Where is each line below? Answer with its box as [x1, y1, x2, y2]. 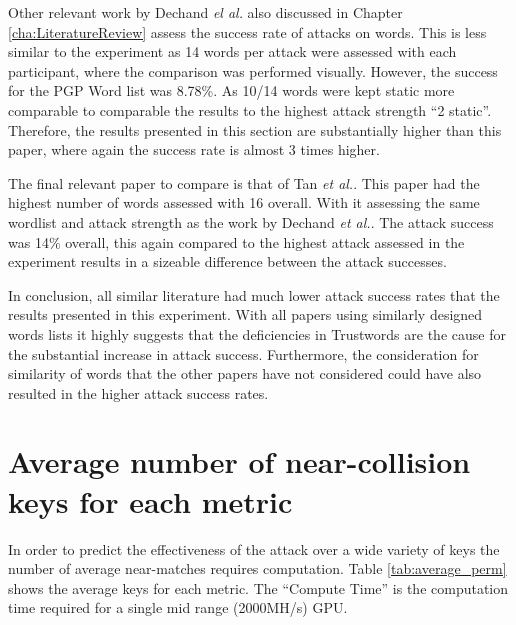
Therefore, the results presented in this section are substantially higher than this [8, 119, 502, 140]
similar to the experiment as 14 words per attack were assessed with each [8, 41, 457, 62]
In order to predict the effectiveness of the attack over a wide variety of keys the [8, 538, 500, 559]
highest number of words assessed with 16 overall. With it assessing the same [8, 192, 480, 213]
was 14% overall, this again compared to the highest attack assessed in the [8, 231, 465, 252]
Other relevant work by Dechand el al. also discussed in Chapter [8, 2, 403, 22]
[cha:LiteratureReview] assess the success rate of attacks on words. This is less [8, 21, 487, 42]
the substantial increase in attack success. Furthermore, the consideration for [8, 343, 479, 364]
